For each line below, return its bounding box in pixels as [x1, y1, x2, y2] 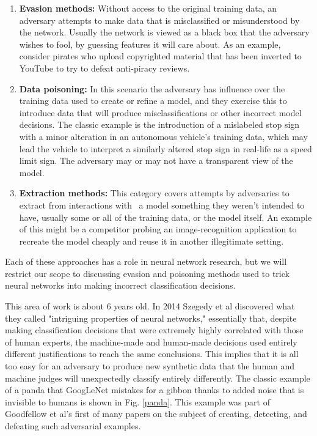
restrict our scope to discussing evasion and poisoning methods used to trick [5, 267, 290, 279]
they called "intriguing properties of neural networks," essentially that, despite [5, 311, 297, 324]
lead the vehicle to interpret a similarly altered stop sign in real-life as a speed [19, 142, 312, 155]
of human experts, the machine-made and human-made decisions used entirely [5, 335, 297, 348]
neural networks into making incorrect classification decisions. [5, 279, 236, 292]
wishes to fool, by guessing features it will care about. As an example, [19, 37, 281, 50]
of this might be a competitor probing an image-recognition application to [19, 223, 297, 235]
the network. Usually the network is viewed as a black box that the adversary [19, 26, 310, 39]
